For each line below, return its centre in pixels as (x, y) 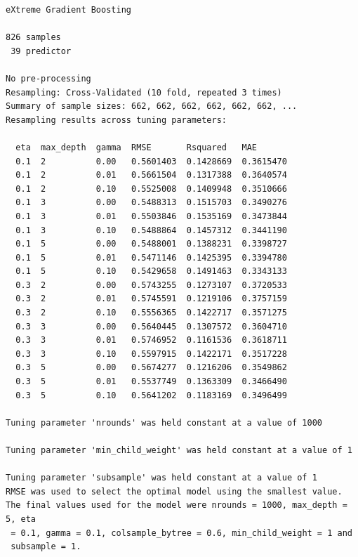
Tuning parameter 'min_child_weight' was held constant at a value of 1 (179, 450)
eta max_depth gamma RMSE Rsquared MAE (136, 147)
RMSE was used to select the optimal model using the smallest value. (174, 491)
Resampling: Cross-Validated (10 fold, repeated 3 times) (144, 92)
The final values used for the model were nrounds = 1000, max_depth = (177, 505)
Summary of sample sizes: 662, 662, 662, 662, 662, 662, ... (152, 106)
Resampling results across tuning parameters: (116, 120)
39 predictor (41, 51)
